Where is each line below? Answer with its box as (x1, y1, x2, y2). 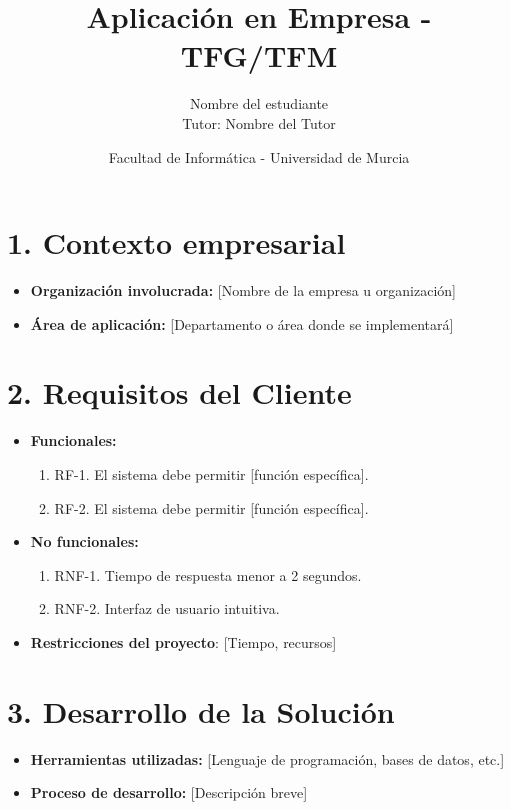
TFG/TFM (180, 35, 338, 76)
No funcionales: (30, 531, 139, 552)
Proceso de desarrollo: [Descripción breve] (30, 782, 308, 803)
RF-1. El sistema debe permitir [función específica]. (54, 463, 369, 484)
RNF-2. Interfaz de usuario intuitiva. (54, 598, 280, 619)
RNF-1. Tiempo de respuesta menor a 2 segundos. (54, 564, 362, 585)
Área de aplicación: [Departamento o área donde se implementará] (30, 313, 454, 334)
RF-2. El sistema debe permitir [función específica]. (54, 497, 369, 518)
